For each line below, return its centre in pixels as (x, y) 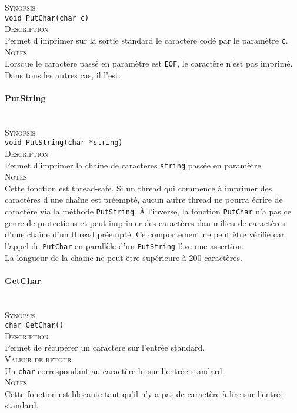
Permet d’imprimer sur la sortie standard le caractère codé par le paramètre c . (146, 40)
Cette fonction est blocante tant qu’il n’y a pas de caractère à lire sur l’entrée (144, 393)
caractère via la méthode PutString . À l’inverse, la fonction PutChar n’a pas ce (148, 211)
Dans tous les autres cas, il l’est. (63, 75)
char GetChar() (34, 326)
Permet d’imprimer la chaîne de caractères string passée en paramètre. (134, 165)
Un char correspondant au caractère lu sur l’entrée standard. (115, 370)
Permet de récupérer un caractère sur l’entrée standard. (105, 347)
